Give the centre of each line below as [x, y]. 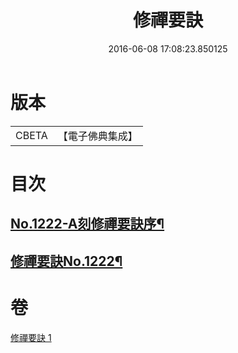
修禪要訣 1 [31, 337]
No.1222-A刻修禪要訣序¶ [87, 224]
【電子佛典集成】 [97, 136]
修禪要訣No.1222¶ [66, 261]
